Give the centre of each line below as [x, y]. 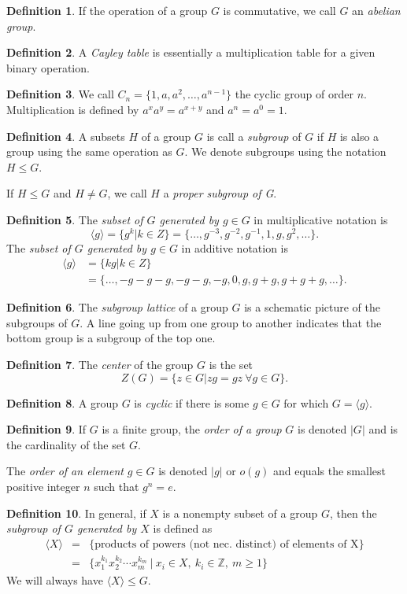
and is [383, 429]
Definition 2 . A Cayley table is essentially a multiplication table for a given [191, 52]
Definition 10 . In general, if [76, 513]
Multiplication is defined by [73, 109]
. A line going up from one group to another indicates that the [231, 322]
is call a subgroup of [254, 136]
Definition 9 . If [46, 429]
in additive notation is [235, 247]
